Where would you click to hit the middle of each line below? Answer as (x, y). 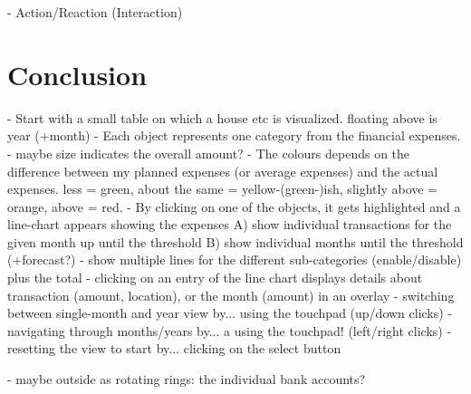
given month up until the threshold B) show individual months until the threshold (235, 241)
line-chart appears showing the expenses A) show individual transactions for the (230, 224)
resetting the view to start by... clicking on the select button (174, 348)
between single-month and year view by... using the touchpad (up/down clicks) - (230, 313)
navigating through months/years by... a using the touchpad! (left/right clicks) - (230, 330)
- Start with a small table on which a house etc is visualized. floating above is (222, 117)
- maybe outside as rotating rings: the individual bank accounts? (187, 379)
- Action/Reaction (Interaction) (95, 12)
